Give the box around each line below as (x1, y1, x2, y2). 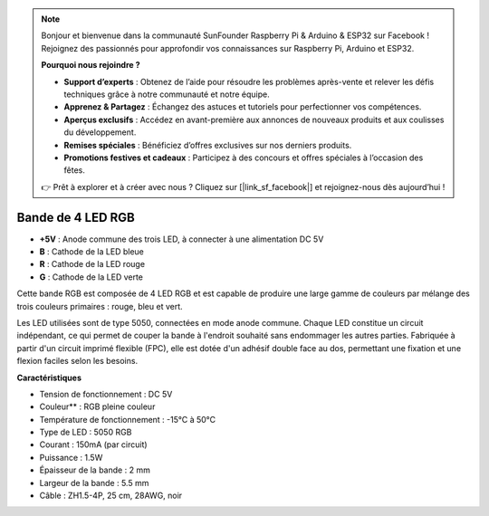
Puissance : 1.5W (39, 452, 103, 463)
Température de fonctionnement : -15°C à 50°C (39, 414, 216, 425)
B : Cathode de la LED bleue (39, 245, 144, 257)
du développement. (63, 127, 137, 138)
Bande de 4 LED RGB (16, 209, 135, 225)
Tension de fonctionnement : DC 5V (39, 388, 173, 399)
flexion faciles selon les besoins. (16, 356, 139, 367)
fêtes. (63, 165, 85, 176)
